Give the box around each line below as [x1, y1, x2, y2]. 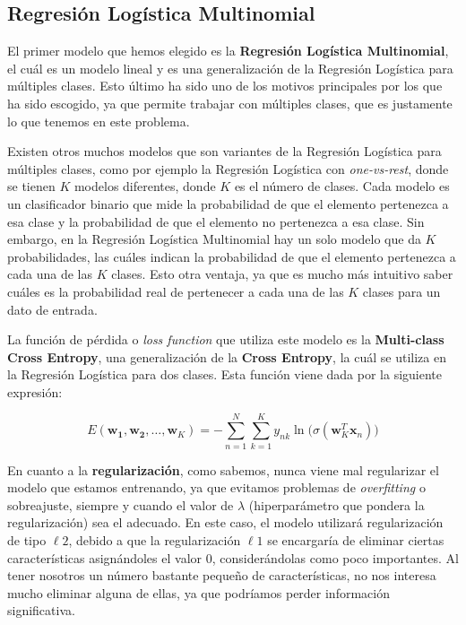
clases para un [362, 282, 441, 300]
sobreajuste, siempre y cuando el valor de [7, 495, 234, 514]
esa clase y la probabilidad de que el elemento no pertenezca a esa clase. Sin [7, 212, 425, 230]
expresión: [7, 382, 63, 401]
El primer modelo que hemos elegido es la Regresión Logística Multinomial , [7, 41, 449, 60]
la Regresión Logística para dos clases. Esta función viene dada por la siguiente [7, 365, 442, 384]
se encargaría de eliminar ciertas [267, 530, 444, 549]
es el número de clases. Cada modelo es [234, 177, 450, 195]
